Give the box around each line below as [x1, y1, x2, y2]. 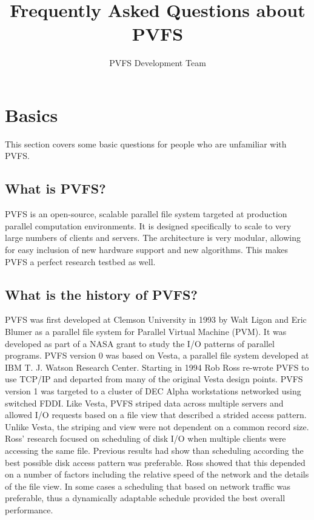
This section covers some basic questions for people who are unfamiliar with [5, 137, 287, 150]
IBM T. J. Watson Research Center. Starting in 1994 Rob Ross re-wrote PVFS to [5, 360, 309, 373]
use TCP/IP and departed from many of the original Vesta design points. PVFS [5, 373, 303, 385]
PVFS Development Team [109, 56, 206, 69]
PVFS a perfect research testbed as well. [5, 255, 156, 268]
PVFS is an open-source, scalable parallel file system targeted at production [5, 208, 287, 220]
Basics [5, 102, 58, 127]
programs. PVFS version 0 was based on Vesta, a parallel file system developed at [5, 349, 309, 362]
